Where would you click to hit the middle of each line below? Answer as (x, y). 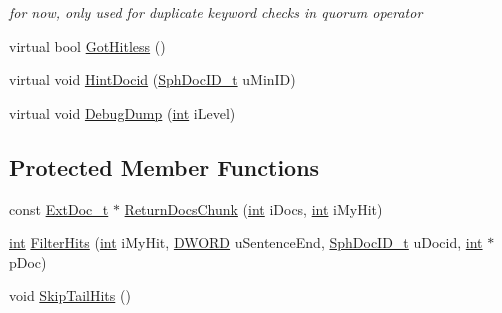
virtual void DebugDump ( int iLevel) (122, 112)
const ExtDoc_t (59, 208)
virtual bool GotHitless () (87, 45)
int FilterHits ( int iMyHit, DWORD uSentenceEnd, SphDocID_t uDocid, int (246, 242)
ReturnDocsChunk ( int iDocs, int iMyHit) (253, 208)
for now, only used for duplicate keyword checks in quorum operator (216, 12)
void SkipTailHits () (70, 295)
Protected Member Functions (164, 166)
